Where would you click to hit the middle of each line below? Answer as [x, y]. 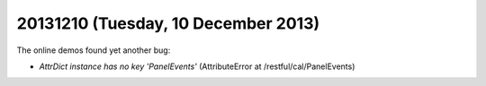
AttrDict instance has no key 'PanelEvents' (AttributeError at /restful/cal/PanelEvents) [197, 66]
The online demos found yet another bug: [94, 50]
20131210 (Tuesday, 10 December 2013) [168, 23]
